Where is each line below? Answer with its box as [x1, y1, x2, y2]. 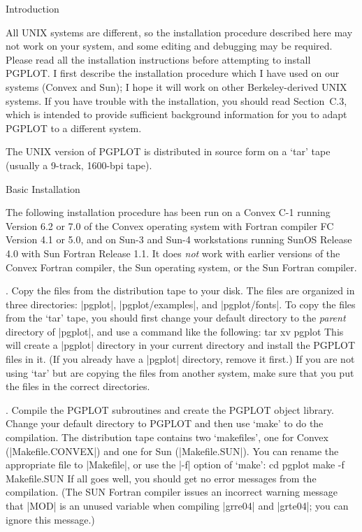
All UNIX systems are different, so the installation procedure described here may [6, 24, 353, 39]
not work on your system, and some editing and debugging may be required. [6, 38, 333, 53]
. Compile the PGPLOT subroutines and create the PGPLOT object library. [6, 402, 334, 417]
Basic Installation [6, 181, 80, 196]
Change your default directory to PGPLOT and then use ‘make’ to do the [6, 416, 324, 431]
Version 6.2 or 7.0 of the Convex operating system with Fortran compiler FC [6, 218, 334, 233]
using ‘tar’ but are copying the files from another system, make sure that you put [6, 365, 354, 380]
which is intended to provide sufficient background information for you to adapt [6, 107, 347, 122]
